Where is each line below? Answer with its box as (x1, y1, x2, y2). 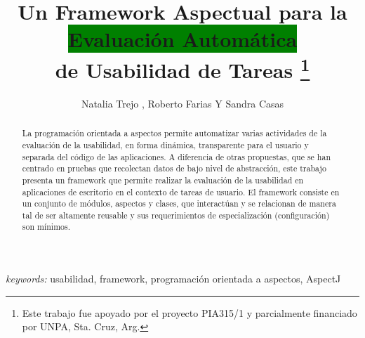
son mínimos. (22, 221, 70, 233)
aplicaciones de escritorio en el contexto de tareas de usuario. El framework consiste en (22, 186, 340, 197)
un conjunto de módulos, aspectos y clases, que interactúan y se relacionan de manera (22, 197, 336, 209)
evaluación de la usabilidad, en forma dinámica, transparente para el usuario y (22, 138, 309, 150)
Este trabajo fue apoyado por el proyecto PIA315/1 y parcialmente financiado (22, 305, 357, 320)
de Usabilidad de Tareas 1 (55, 52, 310, 84)
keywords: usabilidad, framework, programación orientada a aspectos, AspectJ (6, 271, 341, 286)
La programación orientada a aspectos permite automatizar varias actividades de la (22, 127, 327, 139)
